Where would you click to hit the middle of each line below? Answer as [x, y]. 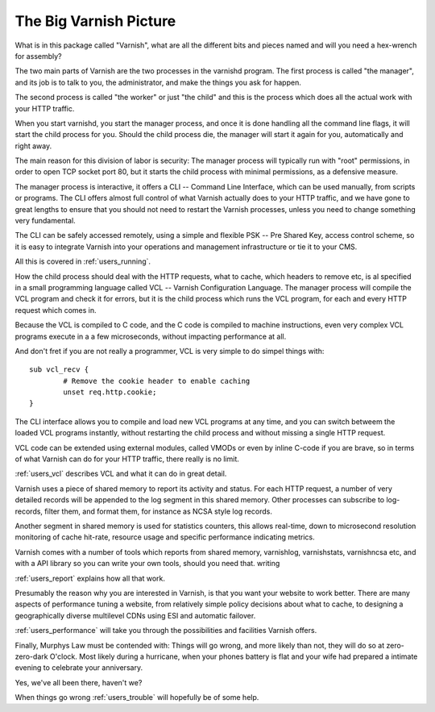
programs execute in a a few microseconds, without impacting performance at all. [151, 336]
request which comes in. [56, 310]
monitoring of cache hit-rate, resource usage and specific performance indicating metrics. [165, 537]
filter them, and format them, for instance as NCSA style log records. [159, 511]
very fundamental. [45, 221]
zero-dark [31, 656]
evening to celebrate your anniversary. [79, 668]
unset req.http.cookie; [110, 392]
